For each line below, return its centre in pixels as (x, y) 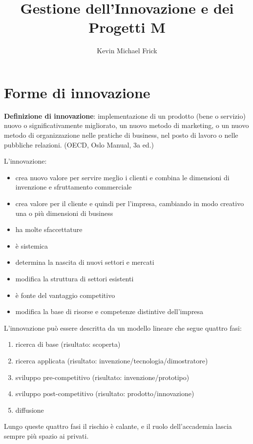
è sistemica (32, 245)
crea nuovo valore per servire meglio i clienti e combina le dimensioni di (122, 177)
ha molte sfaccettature (49, 229)
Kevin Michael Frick (127, 51)
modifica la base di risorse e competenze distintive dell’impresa (109, 311)
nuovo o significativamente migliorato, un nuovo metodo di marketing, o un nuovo (126, 125)
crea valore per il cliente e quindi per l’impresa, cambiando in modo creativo (130, 203)
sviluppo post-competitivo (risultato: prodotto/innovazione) (105, 393)
